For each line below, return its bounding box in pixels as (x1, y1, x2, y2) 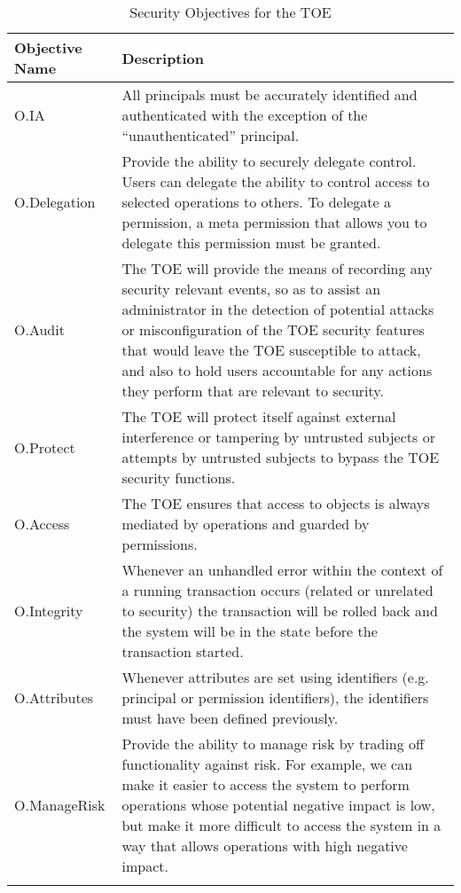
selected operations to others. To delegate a (121, 192, 391, 212)
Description (121, 47, 205, 68)
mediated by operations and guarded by (121, 513, 370, 534)
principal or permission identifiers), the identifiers (121, 687, 429, 708)
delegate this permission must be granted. (121, 232, 381, 253)
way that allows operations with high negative (121, 835, 408, 856)
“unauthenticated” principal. (121, 125, 300, 145)
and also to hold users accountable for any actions (121, 360, 433, 380)
